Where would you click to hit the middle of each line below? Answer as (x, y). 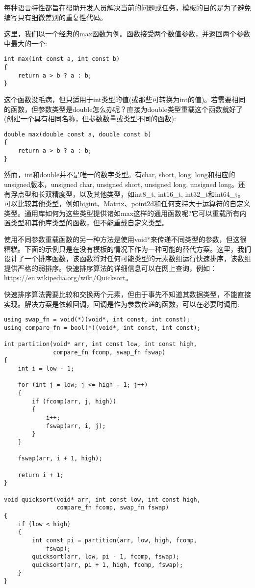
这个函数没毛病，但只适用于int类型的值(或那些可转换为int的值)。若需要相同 (125, 99)
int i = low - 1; (46, 369)
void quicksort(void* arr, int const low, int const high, (102, 499)
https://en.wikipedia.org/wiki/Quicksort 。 (68, 278)
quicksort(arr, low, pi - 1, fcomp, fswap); (106, 557)
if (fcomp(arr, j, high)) (74, 401)
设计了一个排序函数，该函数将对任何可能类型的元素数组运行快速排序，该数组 (127, 258)
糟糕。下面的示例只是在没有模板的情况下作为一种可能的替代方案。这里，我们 (127, 249)
